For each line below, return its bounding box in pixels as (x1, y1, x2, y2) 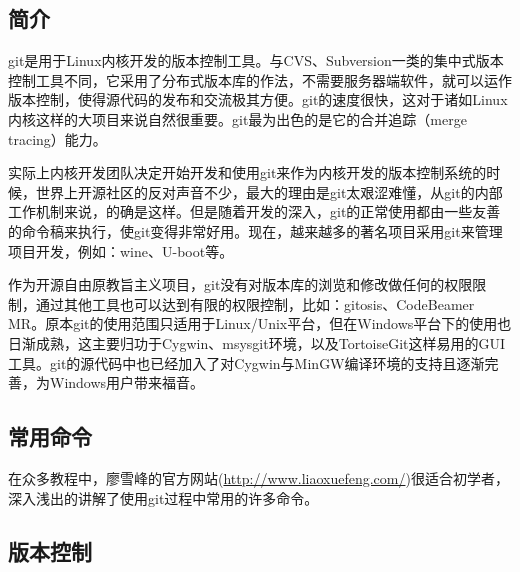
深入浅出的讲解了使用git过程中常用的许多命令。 (8, 487, 319, 508)
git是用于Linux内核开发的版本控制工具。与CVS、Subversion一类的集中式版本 (8, 50, 504, 71)
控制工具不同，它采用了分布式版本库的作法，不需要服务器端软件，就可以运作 (8, 69, 512, 90)
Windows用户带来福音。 (49, 372, 205, 393)
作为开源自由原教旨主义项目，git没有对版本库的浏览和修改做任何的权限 (8, 274, 473, 295)
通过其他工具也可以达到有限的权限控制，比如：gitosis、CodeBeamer (35, 293, 475, 314)
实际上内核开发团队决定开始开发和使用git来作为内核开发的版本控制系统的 (8, 162, 487, 183)
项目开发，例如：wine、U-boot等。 (8, 240, 234, 261)
